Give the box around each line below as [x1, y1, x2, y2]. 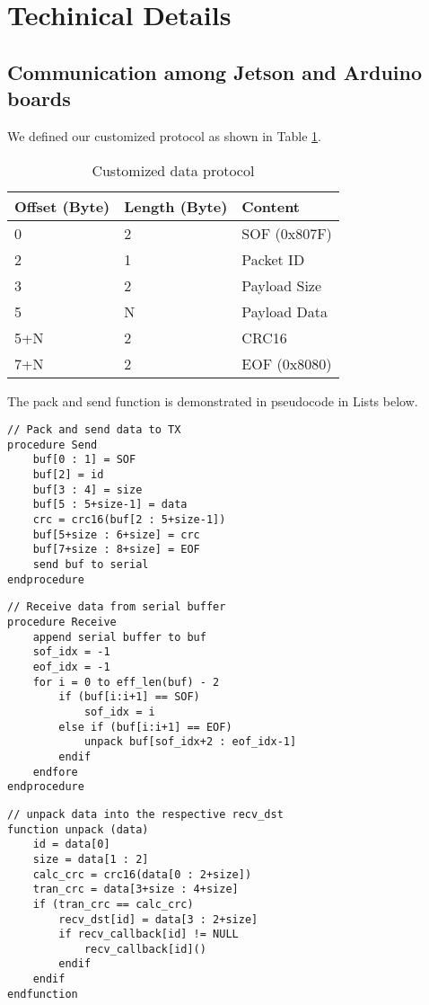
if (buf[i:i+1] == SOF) [58, 690, 200, 704]
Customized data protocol [92, 159, 255, 181]
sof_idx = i [83, 705, 155, 718]
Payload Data [241, 300, 328, 322]
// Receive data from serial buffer [7, 600, 226, 614]
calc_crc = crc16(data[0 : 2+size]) [32, 867, 252, 881]
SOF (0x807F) [241, 222, 332, 244]
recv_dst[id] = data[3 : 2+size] [58, 912, 258, 926]
